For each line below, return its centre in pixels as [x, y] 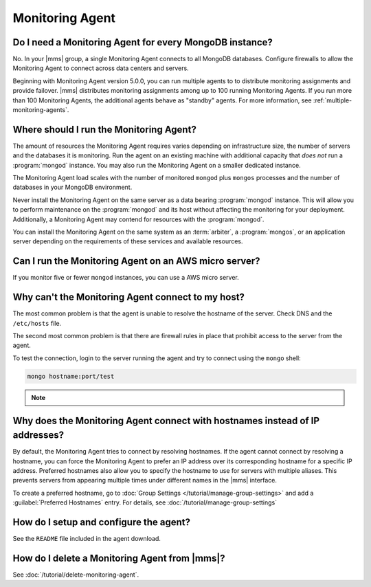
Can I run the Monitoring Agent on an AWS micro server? [136, 261]
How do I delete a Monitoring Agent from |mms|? [119, 558]
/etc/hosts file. [37, 323]
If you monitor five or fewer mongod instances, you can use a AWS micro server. [126, 278]
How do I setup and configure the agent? [101, 522]
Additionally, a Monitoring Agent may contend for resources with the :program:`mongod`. [138, 219]
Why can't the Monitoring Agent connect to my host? [129, 297]
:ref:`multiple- [333, 100]
